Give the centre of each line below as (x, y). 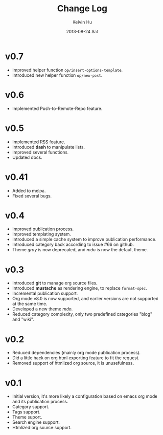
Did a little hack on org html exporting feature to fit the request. (76, 358)
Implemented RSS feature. (38, 142)
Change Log (82, 9)
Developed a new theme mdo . (42, 309)
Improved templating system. (41, 234)
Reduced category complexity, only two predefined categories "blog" (82, 314)
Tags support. (26, 412)
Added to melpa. (29, 191)
